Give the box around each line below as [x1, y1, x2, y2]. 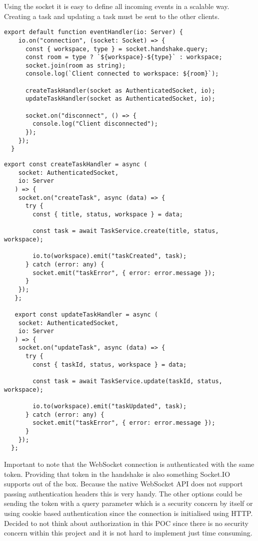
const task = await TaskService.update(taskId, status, [32, 378, 222, 385]
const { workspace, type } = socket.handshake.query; [25, 45, 208, 53]
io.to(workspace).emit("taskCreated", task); [32, 252, 187, 260]
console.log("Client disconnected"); [32, 120, 158, 128]
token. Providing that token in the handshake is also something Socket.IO [4, 468, 230, 479]
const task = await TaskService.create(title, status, [32, 227, 219, 235]
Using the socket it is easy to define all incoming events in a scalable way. [4, 1, 229, 11]
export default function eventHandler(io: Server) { [4, 29, 183, 36]
